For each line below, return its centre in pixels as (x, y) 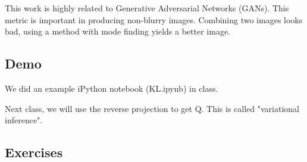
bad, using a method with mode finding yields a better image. (118, 31)
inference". (24, 120)
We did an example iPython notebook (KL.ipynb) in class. (112, 88)
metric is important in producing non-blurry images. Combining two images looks (154, 19)
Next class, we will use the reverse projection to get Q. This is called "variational (152, 108)
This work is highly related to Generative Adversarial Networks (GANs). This (147, 8)
